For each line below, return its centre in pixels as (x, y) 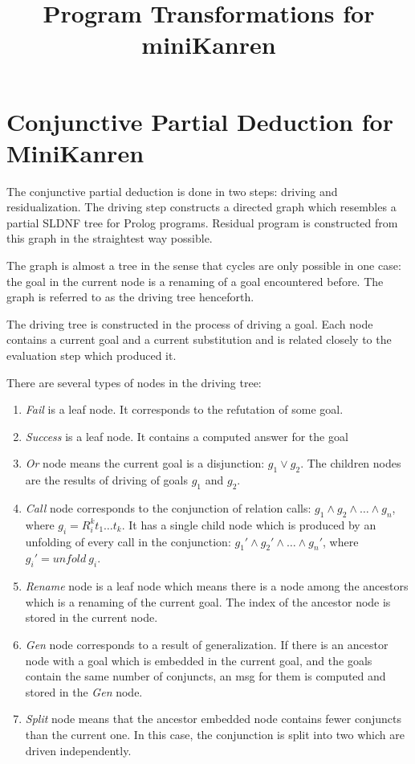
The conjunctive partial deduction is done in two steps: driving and (172, 191)
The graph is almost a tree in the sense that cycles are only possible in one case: (204, 266)
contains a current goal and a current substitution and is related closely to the (199, 339)
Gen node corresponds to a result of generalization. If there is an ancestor (207, 644)
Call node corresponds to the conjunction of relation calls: (168, 508)
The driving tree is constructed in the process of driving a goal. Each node (190, 323)
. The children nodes (351, 463)
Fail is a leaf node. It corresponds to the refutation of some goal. (184, 409)
